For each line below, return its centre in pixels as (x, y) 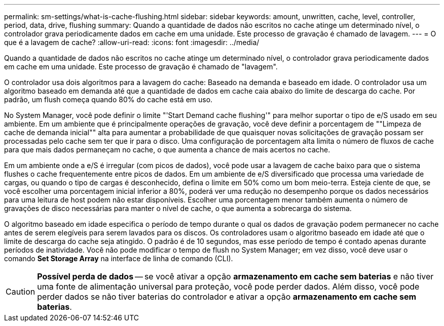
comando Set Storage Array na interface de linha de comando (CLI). (119, 258)
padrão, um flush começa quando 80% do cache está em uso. (108, 99)
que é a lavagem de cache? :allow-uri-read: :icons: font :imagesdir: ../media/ (132, 42)
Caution (21, 292)
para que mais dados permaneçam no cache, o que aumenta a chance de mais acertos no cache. (167, 150)
